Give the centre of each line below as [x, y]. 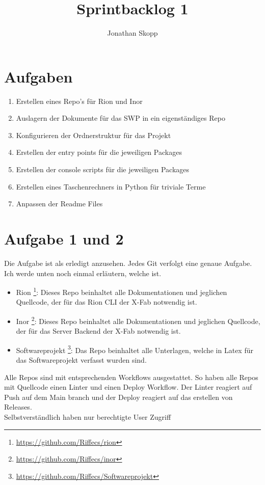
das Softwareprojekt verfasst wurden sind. [81, 360]
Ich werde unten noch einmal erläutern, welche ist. [83, 273]
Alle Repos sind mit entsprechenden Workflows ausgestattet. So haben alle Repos [131, 377]
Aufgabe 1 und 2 [64, 238]
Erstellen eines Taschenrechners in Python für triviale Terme [111, 186]
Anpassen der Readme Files [59, 204]
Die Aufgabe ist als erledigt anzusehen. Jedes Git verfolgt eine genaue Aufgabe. [128, 263]
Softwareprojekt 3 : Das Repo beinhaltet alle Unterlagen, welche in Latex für [135, 349]
